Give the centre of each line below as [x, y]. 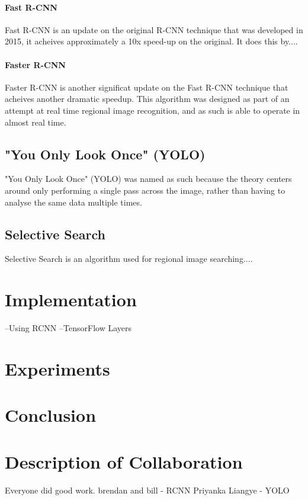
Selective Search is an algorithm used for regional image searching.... [129, 259]
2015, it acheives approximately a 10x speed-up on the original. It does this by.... [151, 41]
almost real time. [36, 122]
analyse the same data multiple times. [73, 202]
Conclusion [51, 415]
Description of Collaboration [124, 461]
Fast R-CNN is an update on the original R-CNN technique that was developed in [154, 29]
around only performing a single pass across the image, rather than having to [145, 190]
